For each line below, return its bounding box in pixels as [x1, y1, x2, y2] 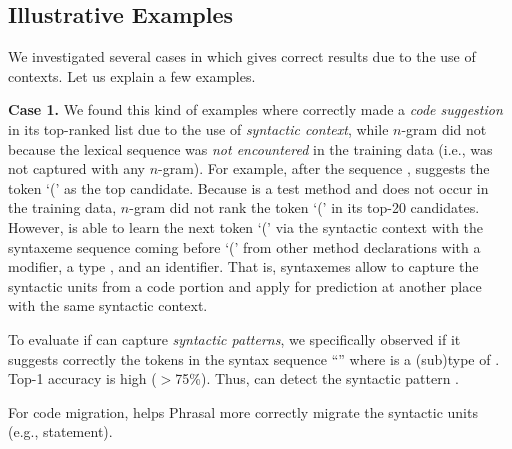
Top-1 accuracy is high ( [8, 368, 157, 389]
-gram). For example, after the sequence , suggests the [158, 158, 490, 179]
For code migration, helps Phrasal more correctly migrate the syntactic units [8, 401, 478, 422]
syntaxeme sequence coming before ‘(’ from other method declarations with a [8, 236, 481, 257]
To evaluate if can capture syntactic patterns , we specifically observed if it [8, 328, 461, 349]
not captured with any [8, 158, 145, 179]
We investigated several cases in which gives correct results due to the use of [8, 46, 476, 67]
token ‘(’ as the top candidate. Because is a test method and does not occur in [8, 177, 489, 198]
